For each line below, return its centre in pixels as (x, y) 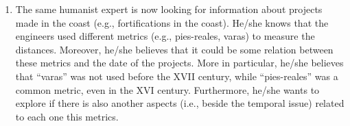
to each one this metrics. (67, 116)
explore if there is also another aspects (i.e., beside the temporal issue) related (180, 103)
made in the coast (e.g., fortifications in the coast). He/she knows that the (172, 22)
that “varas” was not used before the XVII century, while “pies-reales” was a (177, 76)
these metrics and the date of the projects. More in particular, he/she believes (179, 63)
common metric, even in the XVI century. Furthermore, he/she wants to (167, 89)
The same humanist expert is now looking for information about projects (169, 9)
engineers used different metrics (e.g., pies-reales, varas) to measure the (165, 36)
